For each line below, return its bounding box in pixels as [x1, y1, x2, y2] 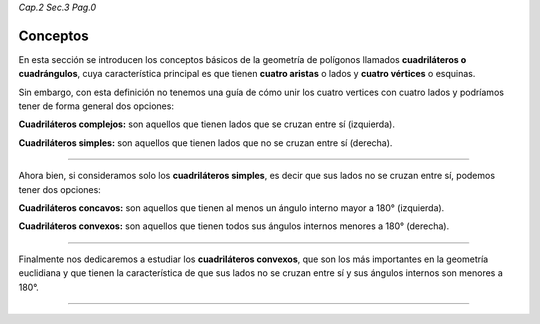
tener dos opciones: [18, 183, 102, 195]
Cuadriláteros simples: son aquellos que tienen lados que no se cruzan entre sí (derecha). [18, 136, 393, 149]
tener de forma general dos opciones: [18, 100, 175, 112]
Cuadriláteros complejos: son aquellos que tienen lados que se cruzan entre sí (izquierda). [18, 118, 395, 130]
